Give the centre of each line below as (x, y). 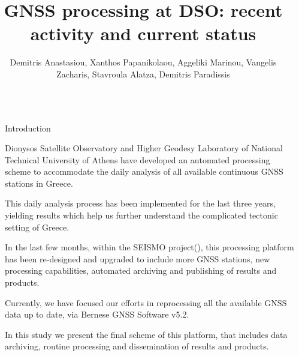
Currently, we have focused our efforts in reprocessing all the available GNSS (146, 302)
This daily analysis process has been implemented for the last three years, (140, 203)
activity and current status (143, 33)
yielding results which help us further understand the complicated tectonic (141, 215)
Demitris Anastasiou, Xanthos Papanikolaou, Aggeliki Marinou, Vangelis (143, 62)
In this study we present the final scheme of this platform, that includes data (146, 334)
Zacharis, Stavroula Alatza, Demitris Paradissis (143, 74)
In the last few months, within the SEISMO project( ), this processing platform (149, 247)
